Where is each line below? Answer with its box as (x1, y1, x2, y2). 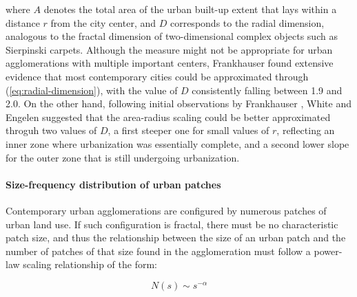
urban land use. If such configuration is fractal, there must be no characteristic (6, 217, 338, 231)
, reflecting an (276, 123, 335, 137)
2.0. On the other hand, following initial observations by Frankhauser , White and (6, 96, 351, 111)
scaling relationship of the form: (23, 257, 157, 272)
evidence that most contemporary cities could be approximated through (6, 69, 309, 83)
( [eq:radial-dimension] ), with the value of (6, 82, 178, 97)
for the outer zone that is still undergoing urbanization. (6, 150, 240, 164)
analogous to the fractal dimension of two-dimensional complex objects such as (6, 29, 338, 43)
